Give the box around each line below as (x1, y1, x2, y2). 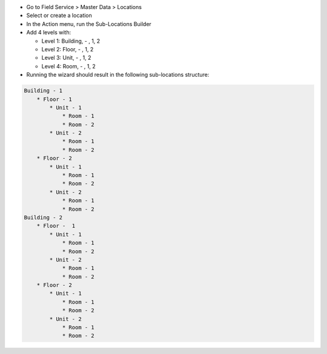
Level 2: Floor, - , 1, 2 (41, 45, 94, 53)
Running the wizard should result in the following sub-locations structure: (26, 71, 210, 79)
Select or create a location (26, 12, 92, 19)
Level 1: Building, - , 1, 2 (41, 37, 101, 45)
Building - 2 (24, 214, 63, 220)
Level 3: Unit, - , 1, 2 (41, 54, 91, 62)
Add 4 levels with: (26, 29, 71, 36)
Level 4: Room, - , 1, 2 (41, 62, 96, 69)
